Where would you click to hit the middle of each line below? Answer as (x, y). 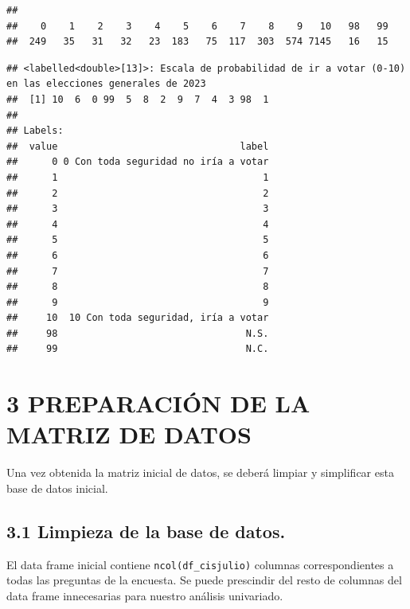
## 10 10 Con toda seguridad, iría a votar (138, 318)
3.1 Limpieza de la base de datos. (146, 531)
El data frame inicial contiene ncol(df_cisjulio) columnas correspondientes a (200, 564)
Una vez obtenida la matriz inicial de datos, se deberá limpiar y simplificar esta (200, 472)
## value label (138, 146)
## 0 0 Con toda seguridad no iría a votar (138, 162)
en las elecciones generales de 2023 (106, 84)
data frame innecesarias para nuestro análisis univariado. (145, 596)
